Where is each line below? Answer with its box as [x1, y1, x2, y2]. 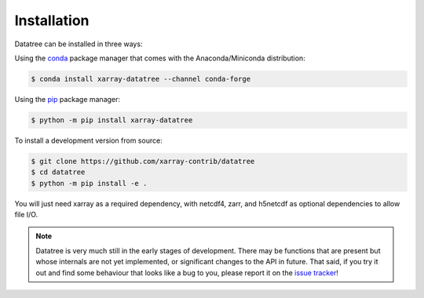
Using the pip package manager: [14, 94, 121, 104]
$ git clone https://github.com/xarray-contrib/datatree [31, 157, 255, 165]
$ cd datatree [31, 168, 86, 176]
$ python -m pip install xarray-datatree [31, 115, 193, 125]
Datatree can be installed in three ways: [14, 39, 143, 49]
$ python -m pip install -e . [31, 179, 148, 187]
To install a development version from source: [14, 136, 163, 145]
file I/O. [14, 210, 38, 220]
